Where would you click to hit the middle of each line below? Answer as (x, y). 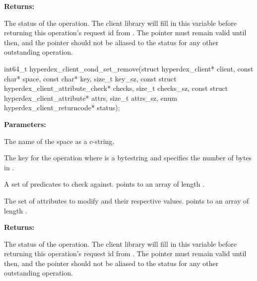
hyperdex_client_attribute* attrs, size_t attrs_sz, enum (91, 98)
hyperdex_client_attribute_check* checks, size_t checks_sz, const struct (116, 88)
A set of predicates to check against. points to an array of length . (104, 184)
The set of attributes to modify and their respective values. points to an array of (127, 200)
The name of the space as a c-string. (59, 141)
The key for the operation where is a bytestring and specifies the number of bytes (128, 158)
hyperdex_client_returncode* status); (62, 107)
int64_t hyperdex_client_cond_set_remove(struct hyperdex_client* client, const (129, 68)
